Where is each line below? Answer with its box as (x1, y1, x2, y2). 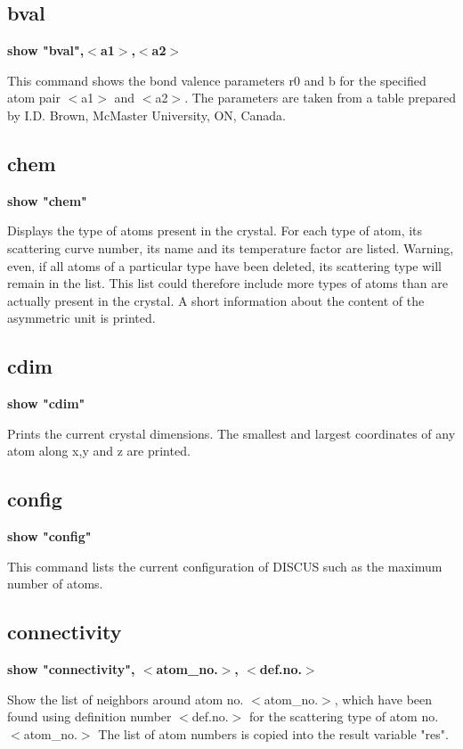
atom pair (7, 88, 61, 107)
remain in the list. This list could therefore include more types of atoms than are (7, 274, 448, 292)
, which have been (334, 689, 433, 708)
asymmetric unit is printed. (7, 309, 156, 327)
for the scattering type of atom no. (249, 707, 439, 726)
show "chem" (7, 191, 87, 210)
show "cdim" (7, 394, 85, 413)
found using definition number (7, 707, 172, 726)
